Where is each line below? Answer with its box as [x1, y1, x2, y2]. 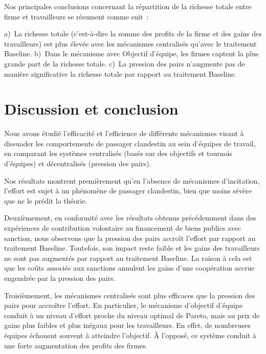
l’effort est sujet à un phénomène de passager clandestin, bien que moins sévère [4, 185, 252, 196]
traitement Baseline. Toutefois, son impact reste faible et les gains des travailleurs [4, 242, 260, 253]
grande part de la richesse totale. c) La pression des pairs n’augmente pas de [4, 58, 245, 69]
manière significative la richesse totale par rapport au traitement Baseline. [4, 68, 237, 79]
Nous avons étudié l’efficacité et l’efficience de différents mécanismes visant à [4, 128, 244, 139]
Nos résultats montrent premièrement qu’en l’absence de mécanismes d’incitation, [4, 175, 260, 186]
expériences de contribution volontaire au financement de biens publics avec [4, 223, 241, 233]
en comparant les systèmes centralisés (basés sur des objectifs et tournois [4, 148, 232, 159]
